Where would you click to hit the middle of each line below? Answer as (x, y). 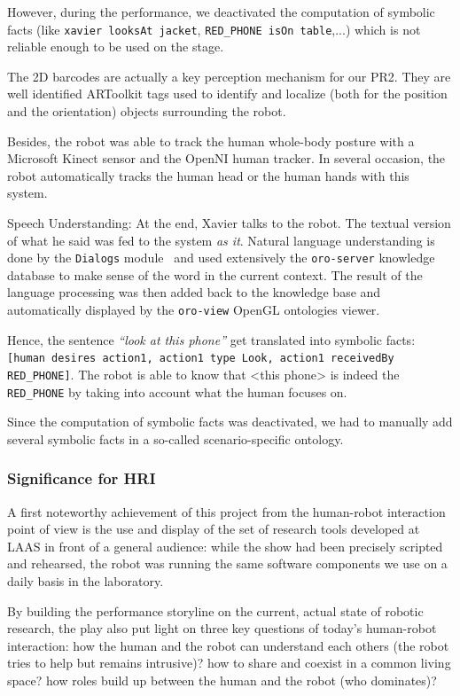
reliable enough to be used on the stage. (116, 47)
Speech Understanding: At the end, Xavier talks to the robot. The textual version (229, 223)
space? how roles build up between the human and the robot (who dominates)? (222, 680)
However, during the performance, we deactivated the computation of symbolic (221, 12)
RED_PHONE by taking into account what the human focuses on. (177, 391)
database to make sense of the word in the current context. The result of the (215, 274)
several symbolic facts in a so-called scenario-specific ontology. (175, 438)
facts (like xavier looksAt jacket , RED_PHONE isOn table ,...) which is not (214, 29)
